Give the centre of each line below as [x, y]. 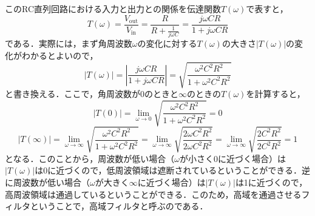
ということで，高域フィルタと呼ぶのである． [119, 206]
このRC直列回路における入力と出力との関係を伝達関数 [113, 8]
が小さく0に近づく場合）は [232, 158]
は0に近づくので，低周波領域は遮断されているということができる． [168, 170]
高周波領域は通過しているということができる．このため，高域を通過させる [153, 194]
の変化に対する [167, 43]
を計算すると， [276, 94]
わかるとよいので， [60, 55]
